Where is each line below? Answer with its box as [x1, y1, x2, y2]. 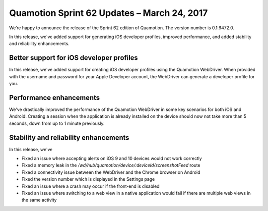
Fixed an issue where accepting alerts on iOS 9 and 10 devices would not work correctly [21, 156, 202, 161]
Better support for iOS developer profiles [9, 53, 138, 62]
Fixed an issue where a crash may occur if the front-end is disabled [21, 183, 160, 189]
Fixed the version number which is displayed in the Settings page [21, 176, 155, 182]
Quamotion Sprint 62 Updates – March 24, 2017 [9, 7, 208, 18]
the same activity [21, 197, 57, 203]
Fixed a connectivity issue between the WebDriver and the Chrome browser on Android [21, 169, 201, 175]
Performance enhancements [9, 93, 100, 102]
